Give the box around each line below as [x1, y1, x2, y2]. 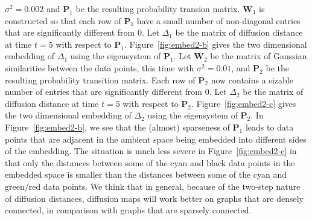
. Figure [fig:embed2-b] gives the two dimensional [124, 37, 307, 50]
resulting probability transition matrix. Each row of [5, 73, 196, 86]
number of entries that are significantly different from [5, 85, 203, 98]
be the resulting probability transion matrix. [75, 2, 240, 15]
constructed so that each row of [5, 14, 121, 27]
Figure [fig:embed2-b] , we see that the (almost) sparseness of [5, 120, 230, 133]
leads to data [245, 120, 294, 133]
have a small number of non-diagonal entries [136, 14, 301, 27]
